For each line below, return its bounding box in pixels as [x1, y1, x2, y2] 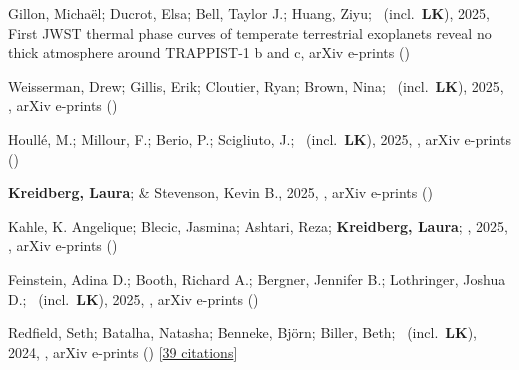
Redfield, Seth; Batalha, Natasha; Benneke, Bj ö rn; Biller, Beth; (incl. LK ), [8, 322, 477, 343]
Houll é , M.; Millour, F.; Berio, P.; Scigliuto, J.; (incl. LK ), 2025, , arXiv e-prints [8, 128, 511, 149]
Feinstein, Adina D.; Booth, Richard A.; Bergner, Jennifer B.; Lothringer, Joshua [8, 268, 506, 289]
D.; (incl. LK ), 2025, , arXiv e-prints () [8, 288, 259, 309]
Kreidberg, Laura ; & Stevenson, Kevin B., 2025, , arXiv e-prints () [8, 182, 433, 203]
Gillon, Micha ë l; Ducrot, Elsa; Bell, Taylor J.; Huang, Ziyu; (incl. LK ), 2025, [8, 3, 490, 23]
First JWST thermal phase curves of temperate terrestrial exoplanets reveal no [8, 22, 492, 43]
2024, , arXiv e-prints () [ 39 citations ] [8, 341, 238, 362]
